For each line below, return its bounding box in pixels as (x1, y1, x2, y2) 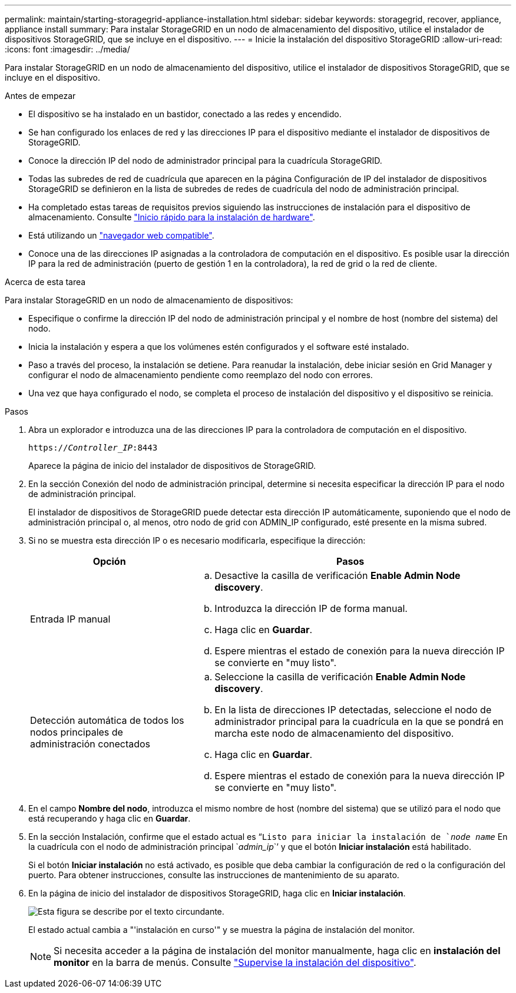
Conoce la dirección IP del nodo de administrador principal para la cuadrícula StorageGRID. (28, 155, 382, 165)
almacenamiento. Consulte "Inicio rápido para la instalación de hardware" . (28, 212, 315, 222)
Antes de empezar (5, 91, 76, 101)
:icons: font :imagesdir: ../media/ (5, 44, 130, 54)
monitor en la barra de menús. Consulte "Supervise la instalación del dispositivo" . (54, 956, 416, 968)
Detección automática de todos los (30, 714, 184, 726)
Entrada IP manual (30, 613, 111, 625)
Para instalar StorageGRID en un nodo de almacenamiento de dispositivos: (5, 295, 293, 305)
